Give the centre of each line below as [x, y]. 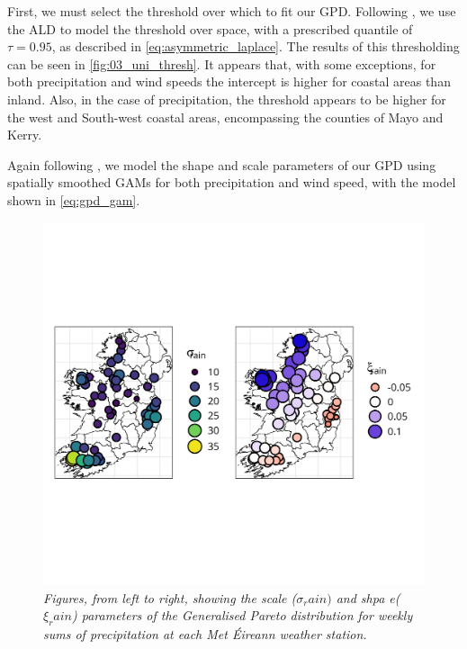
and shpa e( [368, 597]
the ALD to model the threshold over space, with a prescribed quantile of [210, 28]
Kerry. [25, 135]
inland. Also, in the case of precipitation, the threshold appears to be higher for [227, 99]
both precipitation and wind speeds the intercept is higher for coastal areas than [229, 81]
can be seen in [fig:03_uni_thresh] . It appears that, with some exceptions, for [222, 63]
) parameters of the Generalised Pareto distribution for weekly [242, 615]
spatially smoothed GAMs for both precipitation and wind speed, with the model [232, 182]
